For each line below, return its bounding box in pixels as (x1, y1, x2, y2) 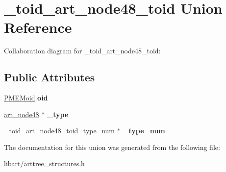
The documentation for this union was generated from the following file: (4, 142, 220, 152)
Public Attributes (4, 70, 95, 85)
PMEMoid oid (4, 93, 48, 103)
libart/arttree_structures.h (4, 158, 85, 169)
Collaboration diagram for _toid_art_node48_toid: (4, 46, 161, 56)
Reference (4, 17, 72, 37)
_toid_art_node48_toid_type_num (4, 125, 115, 136)
